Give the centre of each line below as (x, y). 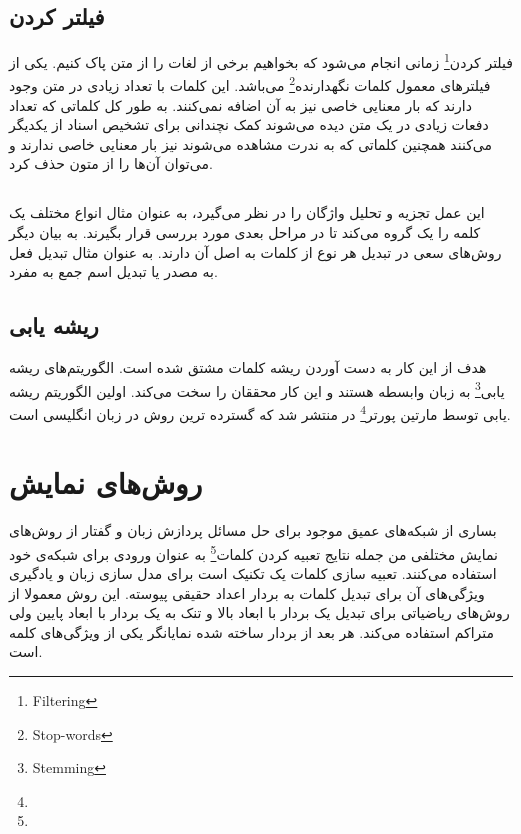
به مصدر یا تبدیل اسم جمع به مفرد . (113, 271)
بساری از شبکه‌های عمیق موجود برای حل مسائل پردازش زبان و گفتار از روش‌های (253, 530)
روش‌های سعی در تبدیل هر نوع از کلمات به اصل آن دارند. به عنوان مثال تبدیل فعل (255, 251)
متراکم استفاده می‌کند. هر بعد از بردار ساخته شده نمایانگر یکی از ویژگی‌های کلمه (251, 631)
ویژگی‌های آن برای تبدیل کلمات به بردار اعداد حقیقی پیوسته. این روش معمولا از (247, 592)
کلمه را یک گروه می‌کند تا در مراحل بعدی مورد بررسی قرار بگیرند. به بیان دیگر (245, 232)
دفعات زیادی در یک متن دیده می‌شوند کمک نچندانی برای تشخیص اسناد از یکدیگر (249, 124)
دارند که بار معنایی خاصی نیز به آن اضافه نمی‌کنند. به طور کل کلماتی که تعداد (240, 104)
